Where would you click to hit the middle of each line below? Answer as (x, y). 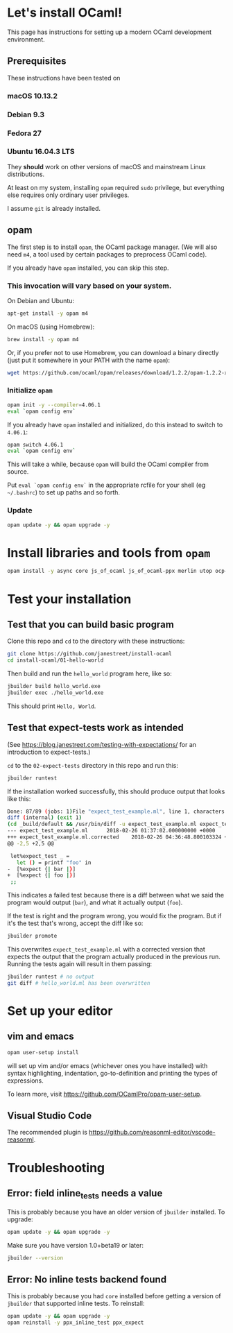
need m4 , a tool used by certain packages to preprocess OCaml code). (107, 254)
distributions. (26, 174)
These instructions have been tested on (64, 78)
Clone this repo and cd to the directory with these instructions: (96, 641)
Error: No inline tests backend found (87, 1279)
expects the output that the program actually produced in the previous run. (114, 957)
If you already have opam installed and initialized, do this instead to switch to (115, 424)
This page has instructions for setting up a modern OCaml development (110, 32)
